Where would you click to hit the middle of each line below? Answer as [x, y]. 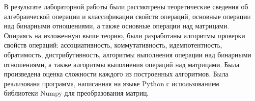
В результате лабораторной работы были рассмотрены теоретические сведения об [126, 6]
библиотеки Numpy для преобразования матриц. [76, 93]
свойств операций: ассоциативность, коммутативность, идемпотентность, [113, 45]
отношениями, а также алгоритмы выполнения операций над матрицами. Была [122, 64]
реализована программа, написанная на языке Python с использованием [112, 83]
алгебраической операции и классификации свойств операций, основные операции [127, 16]
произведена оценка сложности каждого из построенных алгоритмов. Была [116, 74]
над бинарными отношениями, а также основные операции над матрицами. [117, 26]
